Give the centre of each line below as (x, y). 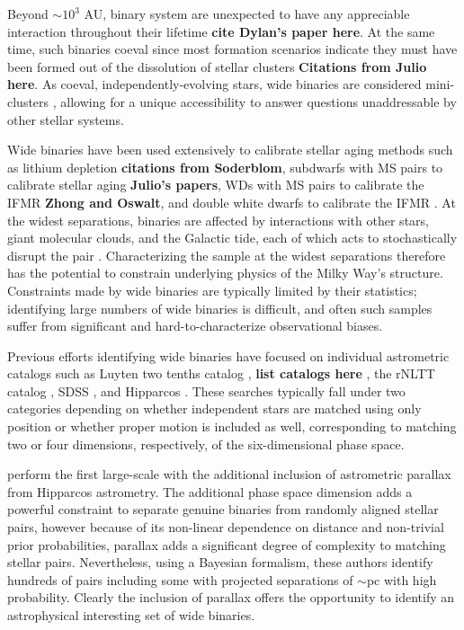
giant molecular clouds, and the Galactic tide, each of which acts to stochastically (232, 238)
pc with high (402, 579)
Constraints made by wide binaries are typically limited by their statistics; (212, 290)
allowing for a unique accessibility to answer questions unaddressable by (259, 101)
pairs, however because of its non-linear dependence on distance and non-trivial (226, 527)
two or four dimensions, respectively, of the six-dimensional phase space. (206, 444)
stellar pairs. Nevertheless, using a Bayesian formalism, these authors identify (220, 562)
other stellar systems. (66, 119)
